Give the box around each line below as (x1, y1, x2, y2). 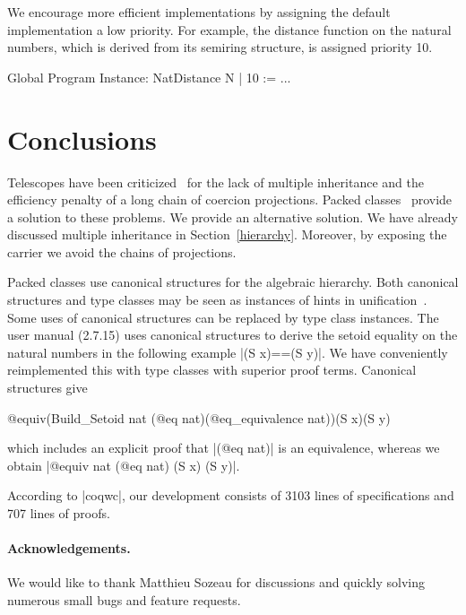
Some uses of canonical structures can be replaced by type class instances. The (7, 307, 439, 326)
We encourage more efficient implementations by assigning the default (7, 3, 391, 21)
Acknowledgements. (7, 539, 131, 558)
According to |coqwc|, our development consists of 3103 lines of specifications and (7, 486, 454, 505)
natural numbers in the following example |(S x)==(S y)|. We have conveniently (7, 342, 448, 361)
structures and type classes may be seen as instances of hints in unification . (7, 290, 427, 309)
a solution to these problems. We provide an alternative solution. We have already (7, 207, 458, 226)
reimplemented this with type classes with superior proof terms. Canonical (7, 360, 417, 379)
